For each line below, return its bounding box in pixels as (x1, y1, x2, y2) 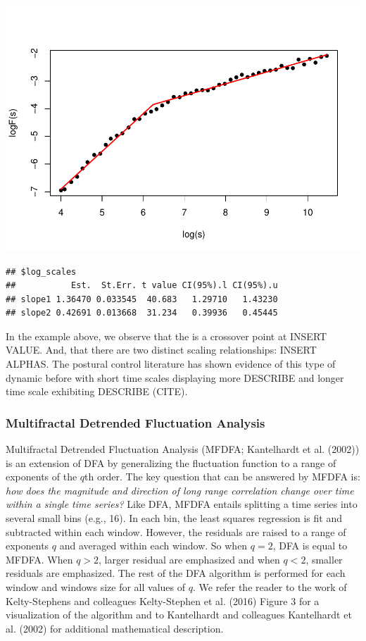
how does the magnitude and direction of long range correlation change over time (6, 483, 354, 497)
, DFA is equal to (272, 538, 348, 553)
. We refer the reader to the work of (192, 580, 347, 595)
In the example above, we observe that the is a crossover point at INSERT (6, 328, 327, 343)
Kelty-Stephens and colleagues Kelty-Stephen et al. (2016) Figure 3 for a (6, 593, 320, 608)
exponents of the (6, 469, 77, 484)
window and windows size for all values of (6, 580, 185, 595)
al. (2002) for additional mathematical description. (6, 621, 224, 635)
